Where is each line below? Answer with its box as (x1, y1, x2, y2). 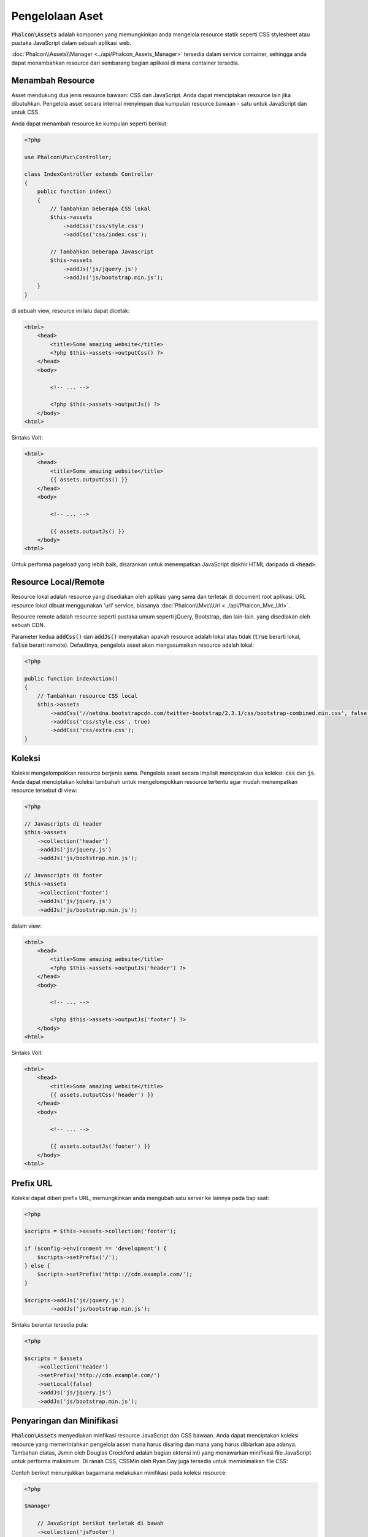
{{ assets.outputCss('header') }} (50, 1091, 154, 1099)
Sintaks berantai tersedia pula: (11, 1321, 88, 1328)
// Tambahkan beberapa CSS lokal (50, 205, 151, 212)
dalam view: (11, 922, 42, 930)
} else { (24, 1262, 51, 1269)
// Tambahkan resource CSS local (37, 692, 138, 699)
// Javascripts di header (24, 820, 102, 827)
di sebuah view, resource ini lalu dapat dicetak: (11, 307, 130, 314)
